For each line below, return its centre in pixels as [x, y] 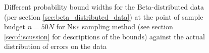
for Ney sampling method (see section [115, 26]
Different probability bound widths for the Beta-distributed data [104, 7]
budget [15, 26]
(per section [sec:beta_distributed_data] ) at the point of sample [104, 16]
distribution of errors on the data [55, 46]
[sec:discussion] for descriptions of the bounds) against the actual [104, 36]
